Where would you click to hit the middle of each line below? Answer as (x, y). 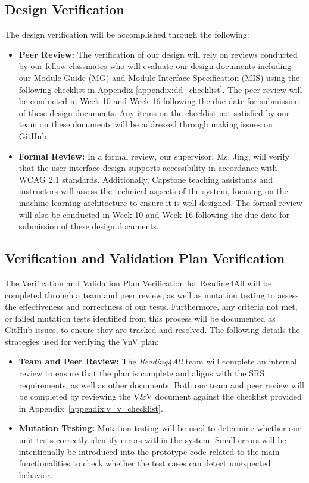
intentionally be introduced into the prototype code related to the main (149, 451)
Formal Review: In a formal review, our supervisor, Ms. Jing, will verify (154, 156)
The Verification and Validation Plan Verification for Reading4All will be (138, 283)
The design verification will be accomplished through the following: (127, 34)
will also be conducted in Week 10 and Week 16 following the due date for (154, 214)
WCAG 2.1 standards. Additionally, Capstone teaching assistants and (146, 179)
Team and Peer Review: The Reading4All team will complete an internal (158, 361)
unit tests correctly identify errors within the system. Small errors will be (152, 440)
